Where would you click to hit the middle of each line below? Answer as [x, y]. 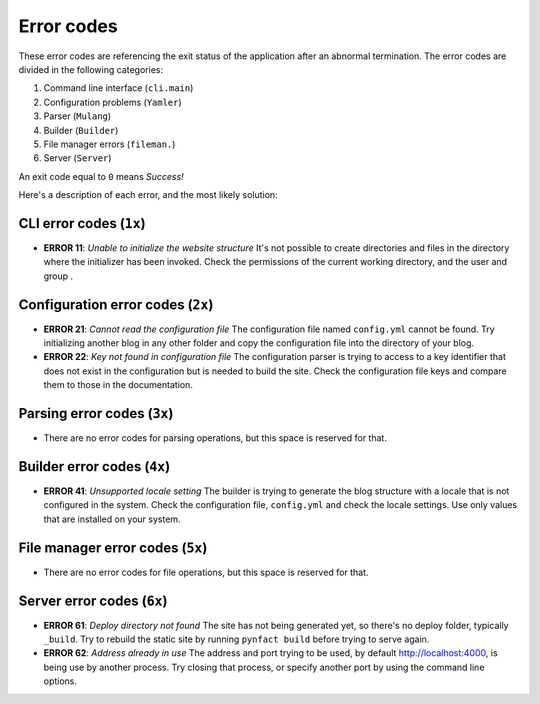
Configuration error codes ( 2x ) [116, 304]
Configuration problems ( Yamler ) [112, 102]
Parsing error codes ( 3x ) [96, 413]
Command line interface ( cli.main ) [118, 88]
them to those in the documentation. [118, 385]
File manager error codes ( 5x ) [113, 547]
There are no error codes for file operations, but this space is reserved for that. [206, 572]
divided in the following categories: [91, 69]
